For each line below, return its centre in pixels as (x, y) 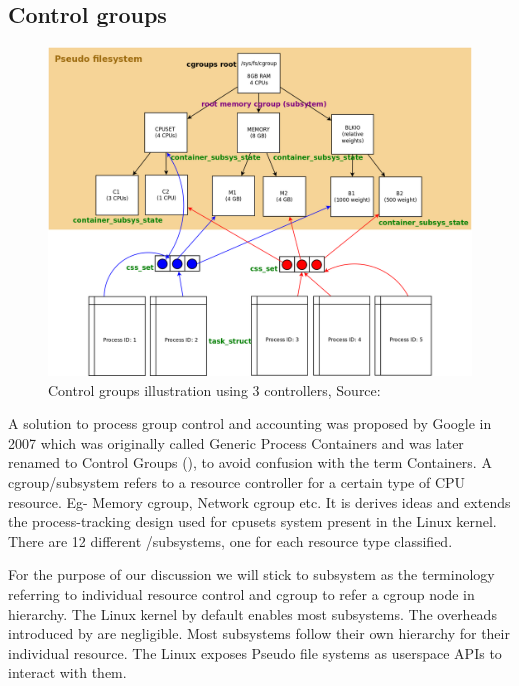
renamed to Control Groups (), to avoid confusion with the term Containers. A (250, 462)
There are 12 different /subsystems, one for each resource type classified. (230, 540)
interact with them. (67, 672)
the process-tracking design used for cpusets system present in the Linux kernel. (252, 521)
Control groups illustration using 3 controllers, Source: (214, 389)
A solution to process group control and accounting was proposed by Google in (250, 423)
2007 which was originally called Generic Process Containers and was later (236, 442)
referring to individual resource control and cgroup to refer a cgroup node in (241, 593)
